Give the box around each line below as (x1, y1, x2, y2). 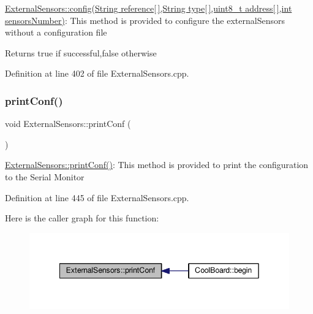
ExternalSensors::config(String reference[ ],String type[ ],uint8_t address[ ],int (5, 2, 292, 14)
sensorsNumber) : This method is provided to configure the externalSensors (5, 13, 285, 26)
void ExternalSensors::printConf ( (5, 117, 131, 130)
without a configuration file (5, 26, 107, 39)
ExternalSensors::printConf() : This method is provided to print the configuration (5, 158, 309, 171)
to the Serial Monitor (5, 170, 85, 183)
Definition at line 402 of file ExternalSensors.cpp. (5, 67, 189, 80)
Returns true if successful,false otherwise (5, 46, 157, 59)
